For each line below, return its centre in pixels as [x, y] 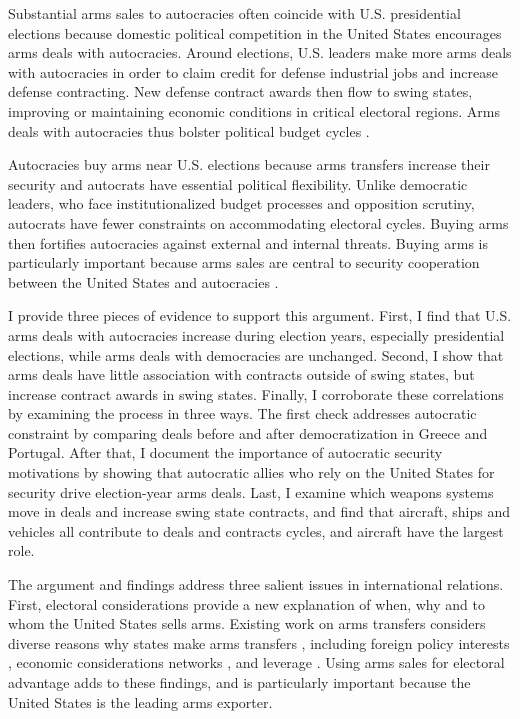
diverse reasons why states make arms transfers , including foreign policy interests [259, 642]
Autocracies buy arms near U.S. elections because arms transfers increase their [249, 164]
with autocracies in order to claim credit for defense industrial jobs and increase [253, 71]
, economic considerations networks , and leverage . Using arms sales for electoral [256, 662]
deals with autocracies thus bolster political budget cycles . [189, 130]
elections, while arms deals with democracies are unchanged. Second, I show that [256, 354]
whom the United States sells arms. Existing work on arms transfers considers [247, 623]
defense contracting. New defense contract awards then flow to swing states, [240, 91]
